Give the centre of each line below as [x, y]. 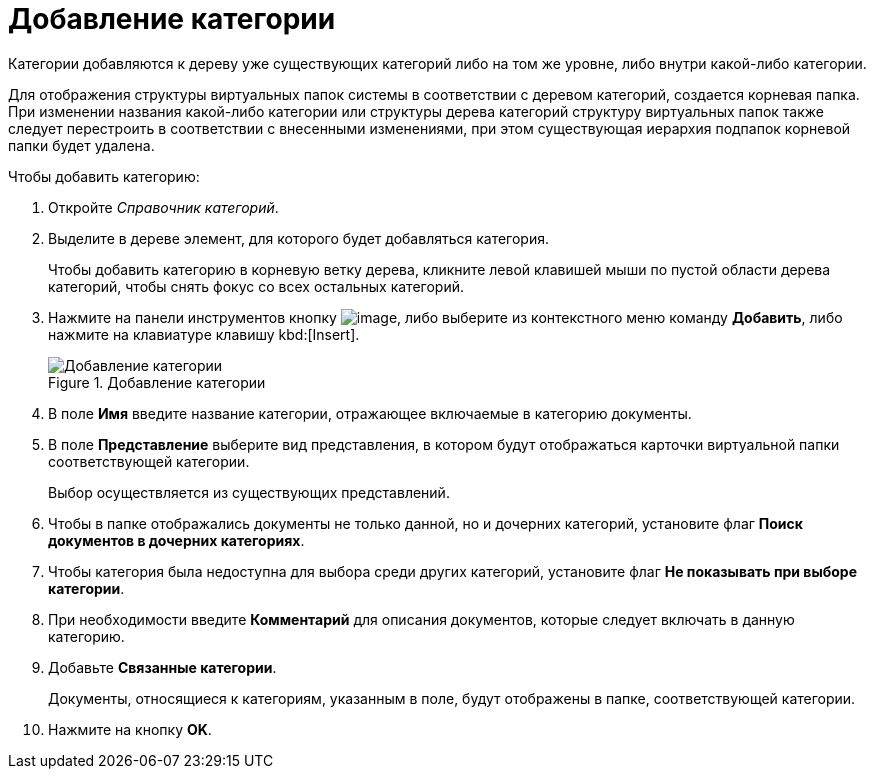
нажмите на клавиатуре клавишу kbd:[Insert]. [204, 334]
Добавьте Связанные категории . [162, 667]
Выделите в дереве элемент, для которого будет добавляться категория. [299, 238]
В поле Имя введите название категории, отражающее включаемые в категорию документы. [370, 413]
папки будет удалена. [81, 145]
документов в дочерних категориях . [176, 540]
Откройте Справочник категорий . [163, 207]
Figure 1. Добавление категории [157, 382]
